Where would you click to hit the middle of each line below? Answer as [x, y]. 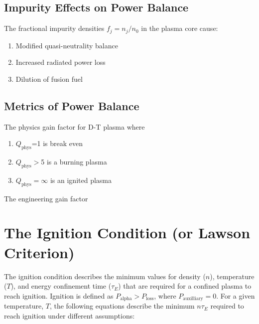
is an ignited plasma [81, 180]
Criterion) [39, 252]
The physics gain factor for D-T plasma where [74, 126]
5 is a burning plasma [74, 162]
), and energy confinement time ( [61, 286]
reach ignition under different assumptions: [69, 315]
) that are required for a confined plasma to [185, 286]
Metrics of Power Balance [72, 105]
